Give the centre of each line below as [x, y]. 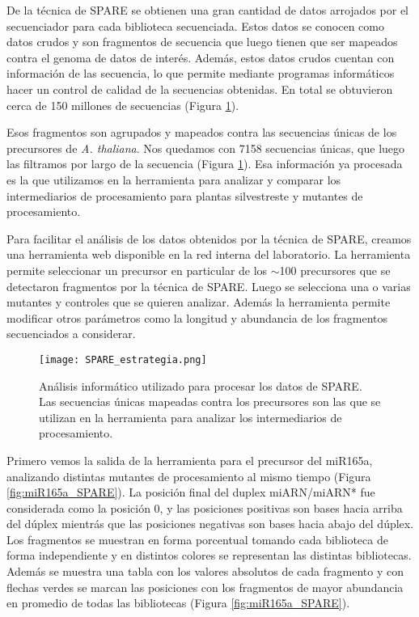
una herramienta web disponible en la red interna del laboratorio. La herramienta [209, 254]
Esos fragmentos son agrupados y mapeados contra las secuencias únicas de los [202, 132]
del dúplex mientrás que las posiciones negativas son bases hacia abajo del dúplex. [210, 524]
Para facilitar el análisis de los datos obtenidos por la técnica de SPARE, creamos [209, 238]
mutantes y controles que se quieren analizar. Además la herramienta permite [199, 302]
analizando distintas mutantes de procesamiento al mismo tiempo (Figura [189, 476]
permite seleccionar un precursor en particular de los [137, 270]
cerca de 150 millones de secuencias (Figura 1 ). [123, 105]
